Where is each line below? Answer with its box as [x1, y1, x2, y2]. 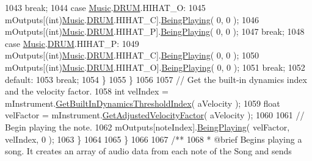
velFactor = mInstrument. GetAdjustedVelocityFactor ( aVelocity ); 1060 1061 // [5, 109, 305, 121]
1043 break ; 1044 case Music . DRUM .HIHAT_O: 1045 [5, 1, 206, 13]
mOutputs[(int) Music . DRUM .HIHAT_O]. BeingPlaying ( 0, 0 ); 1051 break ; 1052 [5, 60, 305, 73]
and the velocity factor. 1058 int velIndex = [5, 85, 169, 98]
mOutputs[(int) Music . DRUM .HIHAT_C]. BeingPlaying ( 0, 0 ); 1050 [5, 49, 259, 62]
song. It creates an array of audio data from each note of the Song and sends [5, 145, 292, 157]
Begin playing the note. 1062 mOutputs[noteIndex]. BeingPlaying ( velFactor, [5, 120, 290, 133]
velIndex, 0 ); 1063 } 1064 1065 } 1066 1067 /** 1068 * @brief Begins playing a [5, 132, 302, 145]
